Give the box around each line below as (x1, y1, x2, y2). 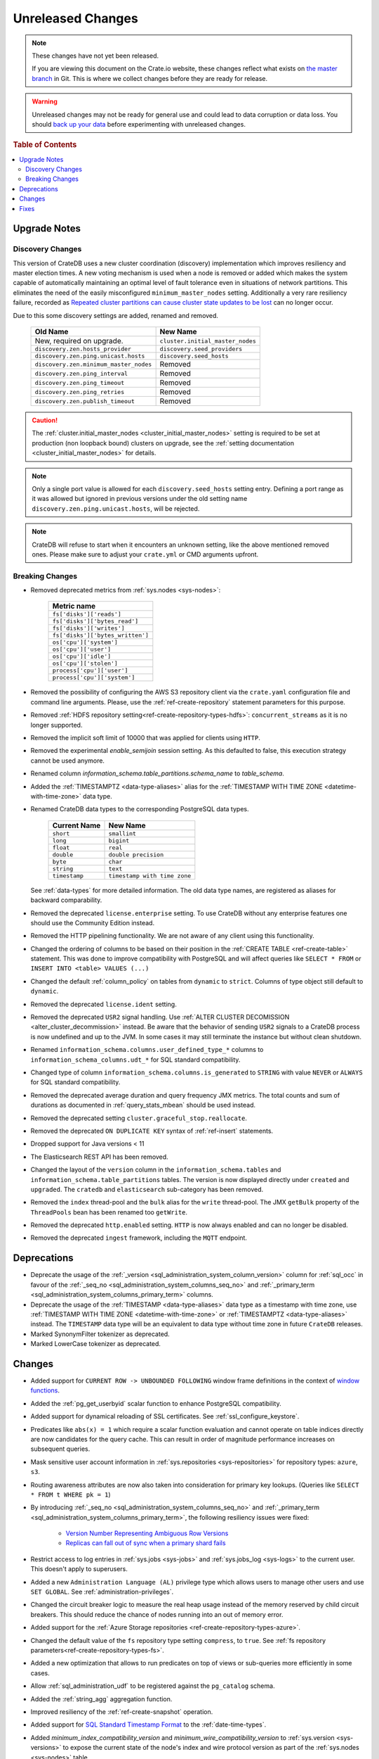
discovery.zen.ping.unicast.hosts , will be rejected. (32, 504, 200, 513)
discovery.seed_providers (159, 345, 243, 353)
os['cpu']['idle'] (52, 653, 112, 661)
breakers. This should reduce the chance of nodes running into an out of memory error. (30, 1610, 284, 1618)
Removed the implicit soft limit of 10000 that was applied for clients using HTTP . (30, 734, 261, 742)
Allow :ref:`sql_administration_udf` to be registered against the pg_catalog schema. (30, 1682, 275, 1690)
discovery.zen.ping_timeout (34, 379, 125, 386)
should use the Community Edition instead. (30, 918, 154, 927)
